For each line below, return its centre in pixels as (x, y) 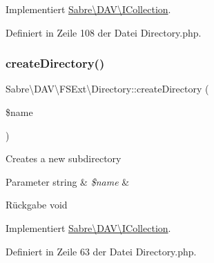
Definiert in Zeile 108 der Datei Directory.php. (104, 32)
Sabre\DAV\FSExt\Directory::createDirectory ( (107, 89)
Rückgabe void (37, 205)
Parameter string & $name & (68, 181)
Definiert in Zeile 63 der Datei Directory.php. (101, 251)
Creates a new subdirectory (64, 158)
